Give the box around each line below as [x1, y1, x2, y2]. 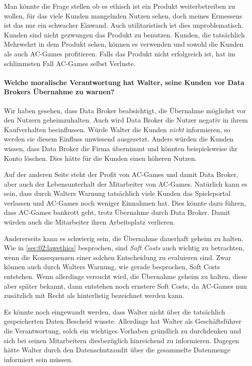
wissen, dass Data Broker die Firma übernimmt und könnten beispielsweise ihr [4, 143, 238, 153]
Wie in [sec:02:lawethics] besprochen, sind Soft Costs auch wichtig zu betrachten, [4, 243, 245, 253]
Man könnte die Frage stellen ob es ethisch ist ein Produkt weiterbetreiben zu [4, 1, 235, 11]
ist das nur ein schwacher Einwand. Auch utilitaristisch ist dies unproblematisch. [4, 20, 244, 30]
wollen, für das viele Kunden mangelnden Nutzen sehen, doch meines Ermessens [4, 10, 242, 20]
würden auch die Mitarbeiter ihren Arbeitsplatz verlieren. [4, 217, 175, 227]
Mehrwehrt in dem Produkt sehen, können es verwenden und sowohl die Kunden [4, 39, 244, 49]
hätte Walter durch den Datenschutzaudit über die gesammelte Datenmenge [4, 345, 231, 355]
